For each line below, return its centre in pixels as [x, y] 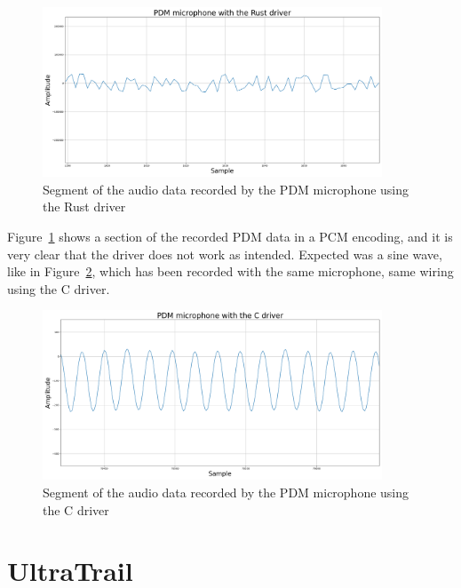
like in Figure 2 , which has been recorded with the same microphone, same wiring [230, 271]
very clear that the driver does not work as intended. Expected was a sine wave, [225, 254]
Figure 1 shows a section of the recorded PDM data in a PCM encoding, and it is [230, 236]
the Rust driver [84, 207]
